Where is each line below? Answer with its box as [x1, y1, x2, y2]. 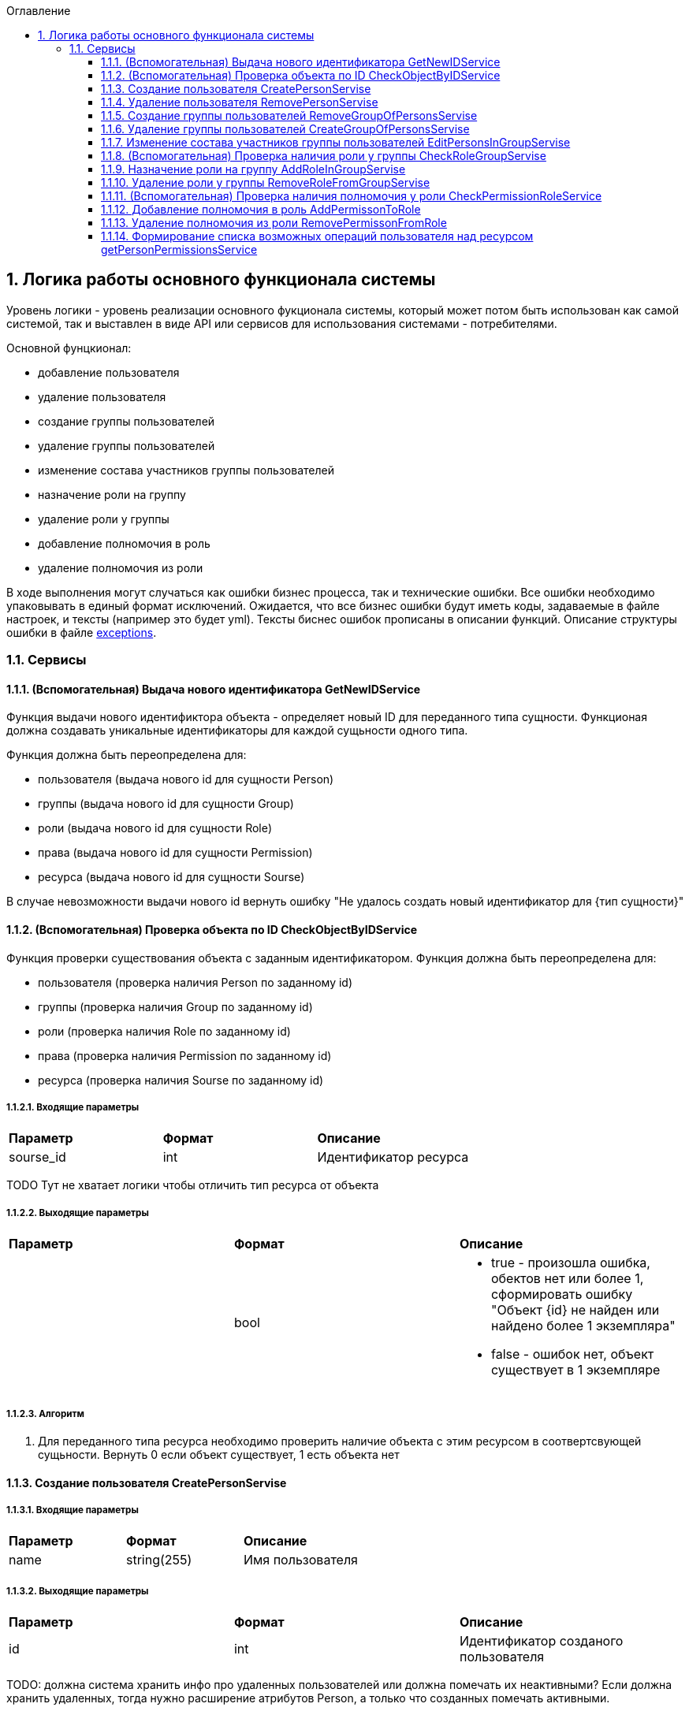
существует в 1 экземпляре [490, 1362, 661, 1378]
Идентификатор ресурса [317, 1149, 469, 1166]
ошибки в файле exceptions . [6, 625, 157, 639]
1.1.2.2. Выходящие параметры [6, 1207, 149, 1218]
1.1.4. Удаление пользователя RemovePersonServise [101, 95, 378, 109]
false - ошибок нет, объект [490, 1346, 654, 1363]
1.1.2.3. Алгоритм [6, 1408, 84, 1419]
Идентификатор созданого [459, 1633, 624, 1650]
